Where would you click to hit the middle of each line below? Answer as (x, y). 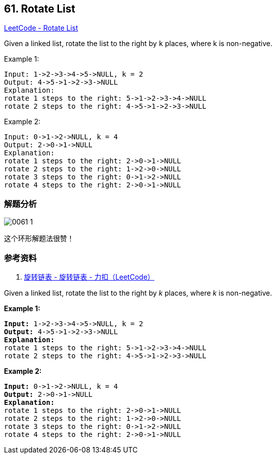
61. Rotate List (40, 9)
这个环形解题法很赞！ (39, 239)
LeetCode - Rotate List (41, 28)
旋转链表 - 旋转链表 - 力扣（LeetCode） (89, 277)
